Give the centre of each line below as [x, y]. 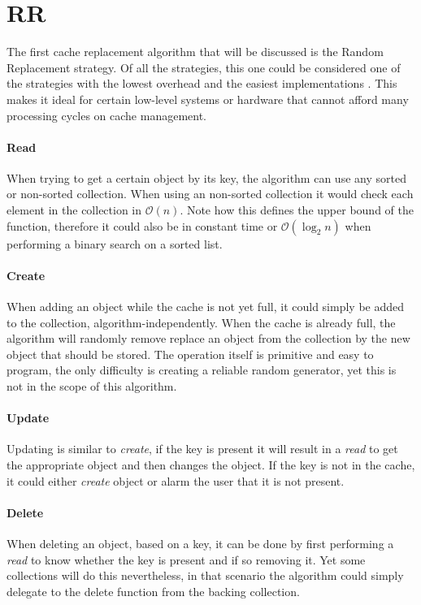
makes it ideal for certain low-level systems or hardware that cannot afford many [208, 99]
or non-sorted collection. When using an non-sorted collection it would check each [210, 194]
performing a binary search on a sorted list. [115, 243]
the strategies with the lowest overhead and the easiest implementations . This [202, 83]
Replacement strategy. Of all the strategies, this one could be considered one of [204, 67]
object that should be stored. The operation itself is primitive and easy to [190, 354]
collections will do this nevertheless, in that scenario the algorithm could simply [205, 575]
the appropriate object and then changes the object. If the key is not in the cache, [211, 465]
